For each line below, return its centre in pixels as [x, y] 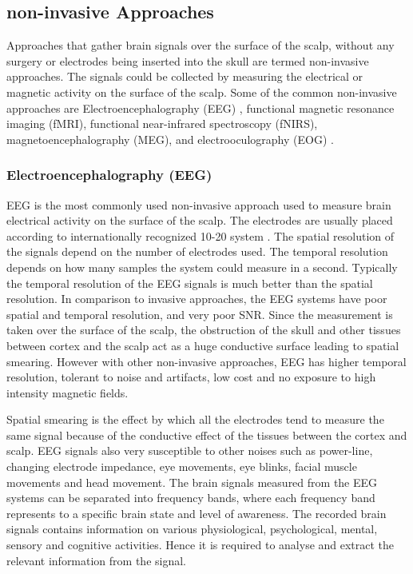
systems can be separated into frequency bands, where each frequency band [191, 498]
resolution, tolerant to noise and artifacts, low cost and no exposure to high [191, 377]
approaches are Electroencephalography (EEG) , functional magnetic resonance [201, 108]
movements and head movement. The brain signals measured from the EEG [192, 482]
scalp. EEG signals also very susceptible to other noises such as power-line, [190, 450]
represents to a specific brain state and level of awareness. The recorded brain [197, 513]
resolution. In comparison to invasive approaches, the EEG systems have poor [197, 299]
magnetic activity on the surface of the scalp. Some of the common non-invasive [202, 92]
